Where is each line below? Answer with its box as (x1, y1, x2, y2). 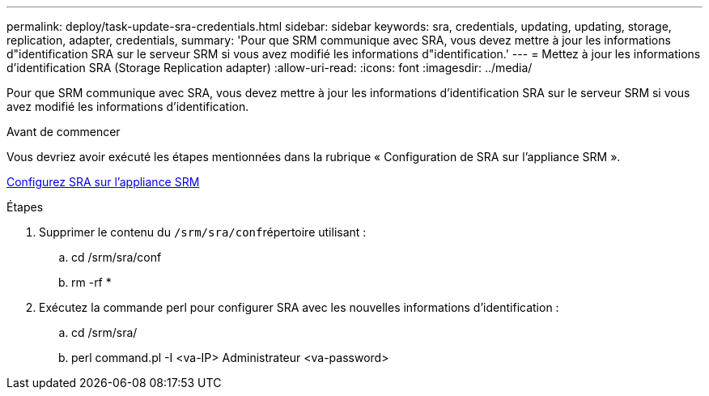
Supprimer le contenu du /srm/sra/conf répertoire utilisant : (39, 225, 367, 239)
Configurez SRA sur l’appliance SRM (6, 175, 200, 189)
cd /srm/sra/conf (71, 250, 162, 264)
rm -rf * (71, 275, 112, 289)
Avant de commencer (6, 125, 121, 138)
